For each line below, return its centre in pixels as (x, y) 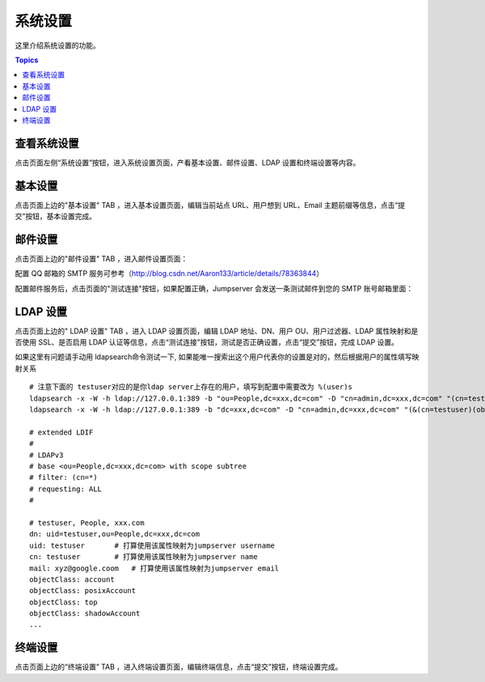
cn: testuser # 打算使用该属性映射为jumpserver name (143, 557)
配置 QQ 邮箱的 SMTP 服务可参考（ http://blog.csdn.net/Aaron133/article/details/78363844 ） (169, 273)
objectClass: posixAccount (83, 591)
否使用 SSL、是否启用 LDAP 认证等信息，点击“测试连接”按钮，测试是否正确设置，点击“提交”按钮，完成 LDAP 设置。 (207, 342)
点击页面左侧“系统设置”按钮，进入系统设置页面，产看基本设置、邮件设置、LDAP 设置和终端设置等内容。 (188, 163)
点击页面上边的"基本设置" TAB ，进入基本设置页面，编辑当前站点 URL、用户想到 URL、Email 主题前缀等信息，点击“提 (210, 205)
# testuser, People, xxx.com (87, 523)
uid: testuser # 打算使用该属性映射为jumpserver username (152, 545)
